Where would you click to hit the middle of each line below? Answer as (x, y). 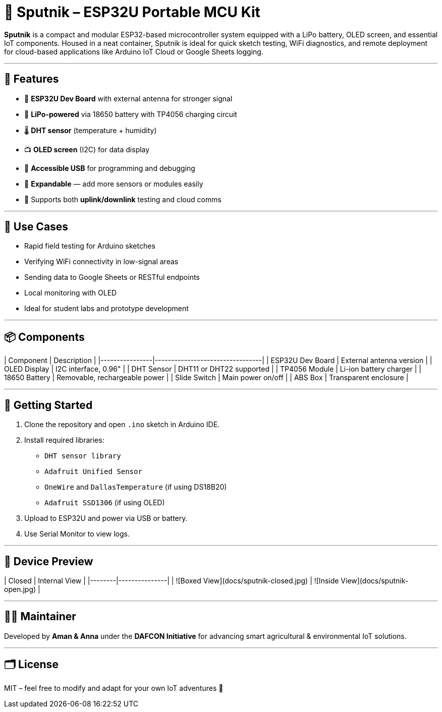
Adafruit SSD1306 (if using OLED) (105, 503)
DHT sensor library (83, 456)
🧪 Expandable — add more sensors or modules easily (114, 184)
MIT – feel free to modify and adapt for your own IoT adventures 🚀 (114, 688)
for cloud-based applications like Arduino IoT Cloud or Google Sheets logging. (134, 51)
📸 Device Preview (49, 561)
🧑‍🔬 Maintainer (40, 617)
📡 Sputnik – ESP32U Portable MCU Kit (132, 12)
